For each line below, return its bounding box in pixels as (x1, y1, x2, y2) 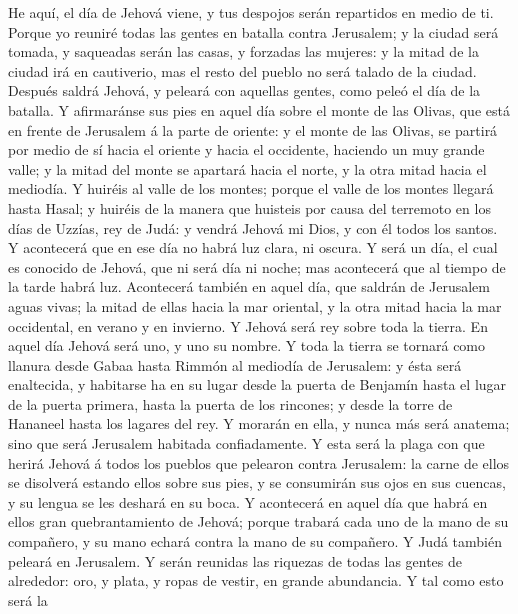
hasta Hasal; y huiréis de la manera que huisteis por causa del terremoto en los (8, 197, 491, 218)
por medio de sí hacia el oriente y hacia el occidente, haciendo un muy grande (8, 139, 485, 160)
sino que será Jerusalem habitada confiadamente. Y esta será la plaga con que (8, 433, 485, 454)
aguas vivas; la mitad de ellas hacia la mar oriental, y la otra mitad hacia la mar (8, 295, 502, 316)
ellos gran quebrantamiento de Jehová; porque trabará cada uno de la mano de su (8, 511, 509, 532)
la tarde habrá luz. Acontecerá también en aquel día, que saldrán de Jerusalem (8, 276, 490, 297)
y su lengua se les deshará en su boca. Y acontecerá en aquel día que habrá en (8, 491, 488, 512)
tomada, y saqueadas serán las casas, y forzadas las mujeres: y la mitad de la (8, 41, 479, 62)
